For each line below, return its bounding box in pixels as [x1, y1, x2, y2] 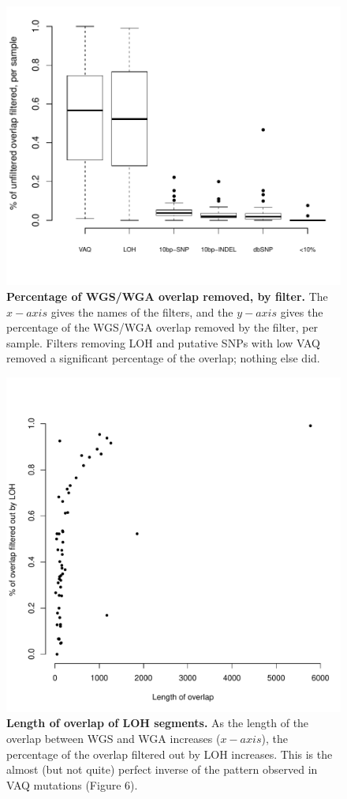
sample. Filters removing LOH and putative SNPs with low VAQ [6, 334, 320, 351]
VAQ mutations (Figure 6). [6, 776, 138, 793]
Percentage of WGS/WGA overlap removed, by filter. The [6, 287, 328, 304]
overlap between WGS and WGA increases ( [6, 730, 221, 747]
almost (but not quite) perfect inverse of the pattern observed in [6, 761, 318, 778]
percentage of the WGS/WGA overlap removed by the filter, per [6, 319, 319, 336]
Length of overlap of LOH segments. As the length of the [6, 715, 309, 731]
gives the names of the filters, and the [50, 303, 233, 320]
